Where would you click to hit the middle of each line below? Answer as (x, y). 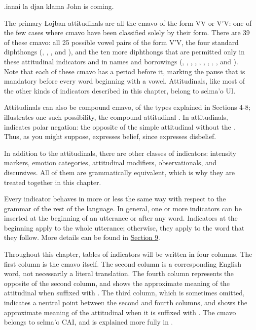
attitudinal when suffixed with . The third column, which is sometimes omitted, (125, 293)
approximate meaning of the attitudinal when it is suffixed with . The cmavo (120, 312)
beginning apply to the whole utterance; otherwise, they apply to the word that (124, 227)
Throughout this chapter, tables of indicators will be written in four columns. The (128, 254)
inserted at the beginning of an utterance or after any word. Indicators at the (121, 218)
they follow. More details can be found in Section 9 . (82, 237)
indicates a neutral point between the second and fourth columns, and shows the (126, 303)
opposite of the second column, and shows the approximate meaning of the (117, 283)
